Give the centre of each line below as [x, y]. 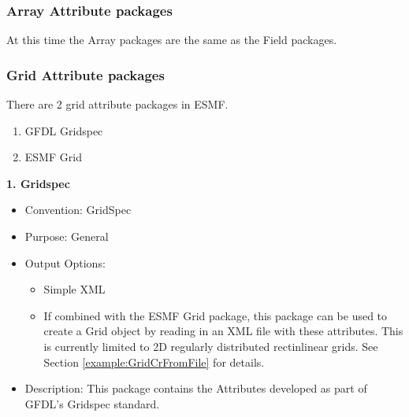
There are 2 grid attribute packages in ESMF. [117, 104]
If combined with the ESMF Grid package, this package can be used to [216, 315]
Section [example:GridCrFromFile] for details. [154, 362]
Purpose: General [67, 236]
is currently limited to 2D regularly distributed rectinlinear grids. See [211, 346]
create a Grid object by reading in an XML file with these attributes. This [223, 331]
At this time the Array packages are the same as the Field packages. [172, 40]
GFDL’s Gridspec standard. [92, 403]
